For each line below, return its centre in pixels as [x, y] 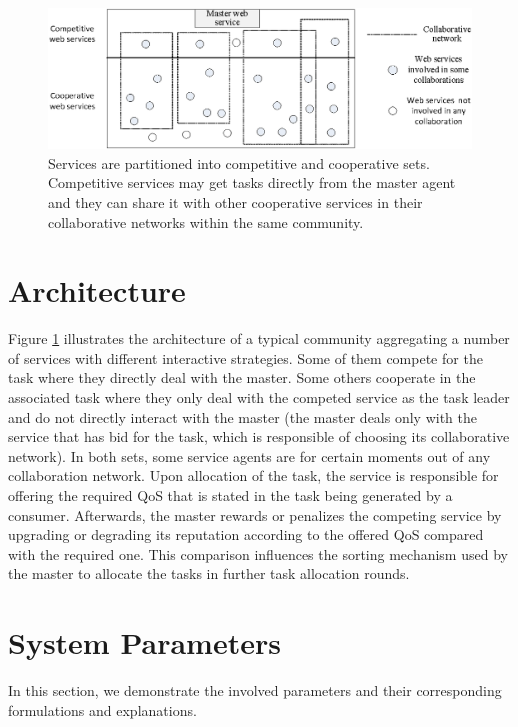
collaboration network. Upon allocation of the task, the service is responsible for [253, 475]
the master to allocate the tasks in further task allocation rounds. [209, 573]
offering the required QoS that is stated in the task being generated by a [230, 495]
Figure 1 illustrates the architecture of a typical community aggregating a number [259, 338]
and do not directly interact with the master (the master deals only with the [242, 416]
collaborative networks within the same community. [206, 221]
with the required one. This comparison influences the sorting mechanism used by [258, 553]
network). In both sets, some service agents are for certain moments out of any [249, 455]
